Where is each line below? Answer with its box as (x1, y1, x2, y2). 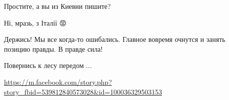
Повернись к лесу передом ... (4, 60, 92, 70)
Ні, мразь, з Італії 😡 (4, 17, 67, 28)
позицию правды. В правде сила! (4, 43, 103, 54)
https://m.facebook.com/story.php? (4, 76, 112, 87)
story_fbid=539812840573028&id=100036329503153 (4, 86, 162, 97)
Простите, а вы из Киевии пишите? (4, 1, 111, 11)
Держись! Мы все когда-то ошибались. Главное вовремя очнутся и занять (4, 34, 226, 44)
